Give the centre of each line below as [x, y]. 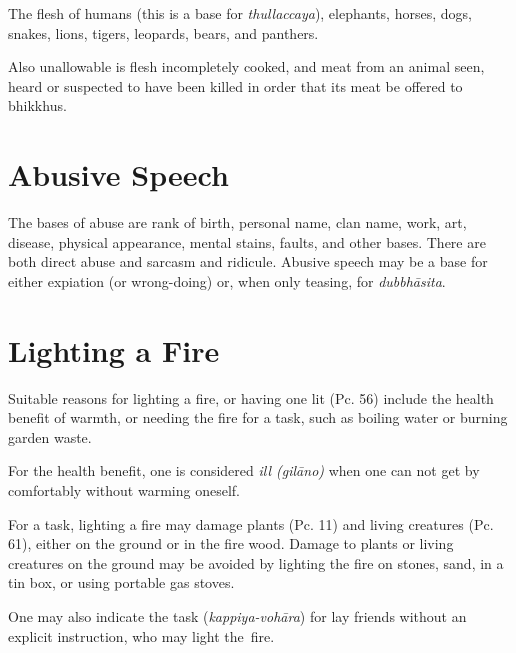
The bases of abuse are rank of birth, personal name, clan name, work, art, [237, 222]
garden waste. [50, 436]
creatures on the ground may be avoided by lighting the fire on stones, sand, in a [256, 562]
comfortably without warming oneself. [124, 489]
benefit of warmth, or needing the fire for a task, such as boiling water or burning [258, 417]
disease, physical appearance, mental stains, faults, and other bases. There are [247, 241]
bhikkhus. [37, 105]
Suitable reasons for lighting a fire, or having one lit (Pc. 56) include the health [251, 397]
